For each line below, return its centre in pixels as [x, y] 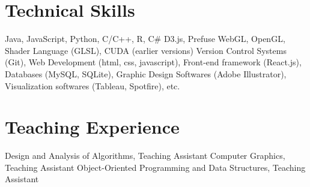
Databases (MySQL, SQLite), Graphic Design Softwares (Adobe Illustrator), [146, 73]
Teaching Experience [92, 127]
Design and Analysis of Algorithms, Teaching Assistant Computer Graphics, [145, 156]
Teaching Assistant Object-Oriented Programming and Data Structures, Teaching [155, 167]
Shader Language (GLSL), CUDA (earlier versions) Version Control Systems [146, 50]
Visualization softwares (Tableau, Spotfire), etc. [93, 85]
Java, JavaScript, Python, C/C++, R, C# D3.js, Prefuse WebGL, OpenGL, [145, 39]
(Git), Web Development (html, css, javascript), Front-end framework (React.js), [153, 62]
